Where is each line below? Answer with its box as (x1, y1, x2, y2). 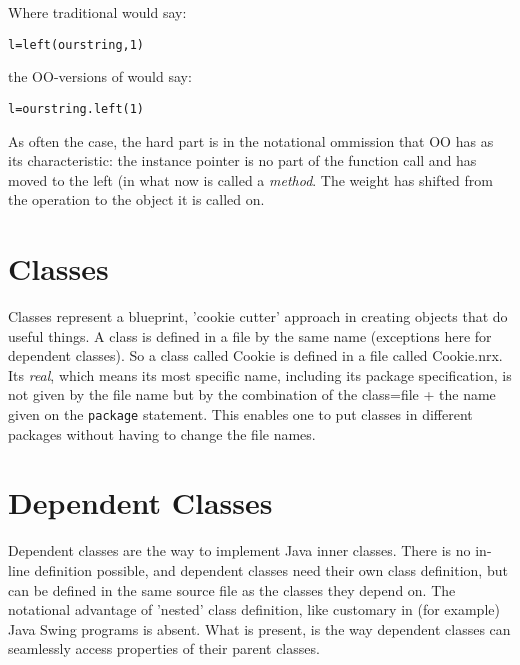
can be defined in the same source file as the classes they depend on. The (8, 579, 456, 600)
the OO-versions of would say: (8, 66, 192, 87)
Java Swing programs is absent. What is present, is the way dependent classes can (8, 618, 511, 639)
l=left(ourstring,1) (8, 37, 145, 52)
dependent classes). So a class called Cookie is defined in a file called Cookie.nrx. (8, 345, 503, 366)
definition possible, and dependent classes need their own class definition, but (34, 559, 508, 580)
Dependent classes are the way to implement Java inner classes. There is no (8, 540, 471, 561)
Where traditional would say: (8, 2, 187, 22)
